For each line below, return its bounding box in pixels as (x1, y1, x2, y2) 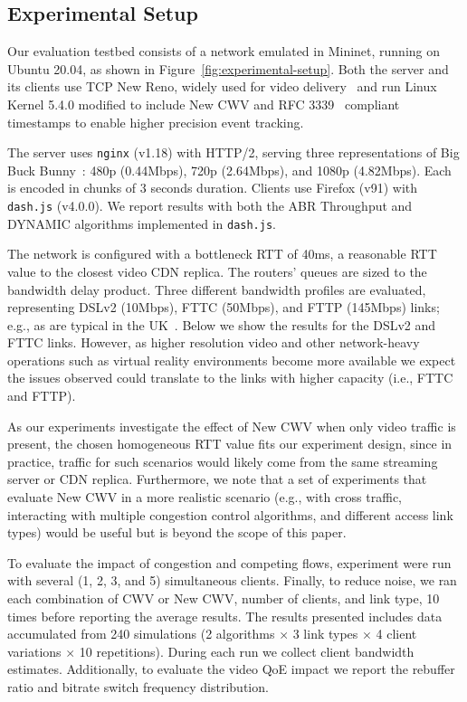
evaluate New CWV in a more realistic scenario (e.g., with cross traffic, (7, 488, 402, 507)
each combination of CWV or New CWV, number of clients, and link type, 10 (7, 589, 440, 608)
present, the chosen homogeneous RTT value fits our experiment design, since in (7, 434, 453, 453)
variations (7, 641, 62, 660)
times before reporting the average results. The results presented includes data (7, 606, 443, 625)
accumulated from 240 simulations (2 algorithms (7, 624, 275, 643)
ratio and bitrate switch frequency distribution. (7, 677, 269, 696)
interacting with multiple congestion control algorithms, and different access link (7, 505, 453, 524)
